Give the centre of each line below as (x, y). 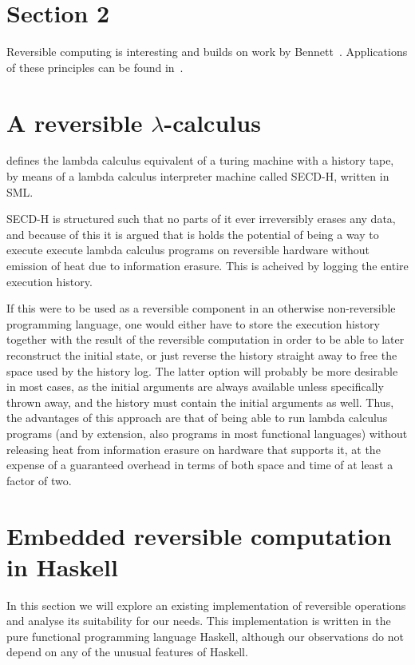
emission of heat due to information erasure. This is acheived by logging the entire (207, 265)
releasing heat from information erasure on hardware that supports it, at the (194, 449)
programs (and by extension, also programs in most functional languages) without (207, 433)
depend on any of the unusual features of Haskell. (127, 652)
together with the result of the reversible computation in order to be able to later (206, 339)
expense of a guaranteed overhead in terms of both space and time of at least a (200, 465)
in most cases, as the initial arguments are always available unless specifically (195, 386)
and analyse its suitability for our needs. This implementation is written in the (199, 621)
